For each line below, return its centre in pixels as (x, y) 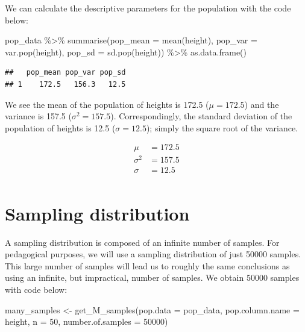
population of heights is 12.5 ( (60, 127)
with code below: (36, 290)
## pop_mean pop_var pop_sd (65, 73)
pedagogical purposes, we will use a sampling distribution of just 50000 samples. (153, 254)
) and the (262, 104)
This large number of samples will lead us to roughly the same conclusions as (147, 265)
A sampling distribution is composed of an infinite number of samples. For (142, 242)
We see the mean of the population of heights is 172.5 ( (107, 104)
